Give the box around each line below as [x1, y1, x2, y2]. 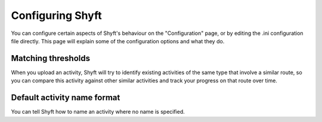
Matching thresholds [11, 53, 91, 63]
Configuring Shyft [11, 9, 103, 22]
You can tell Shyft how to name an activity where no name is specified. [11, 108, 185, 115]
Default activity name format [11, 92, 120, 103]
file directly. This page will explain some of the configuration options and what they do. [11, 37, 225, 44]
